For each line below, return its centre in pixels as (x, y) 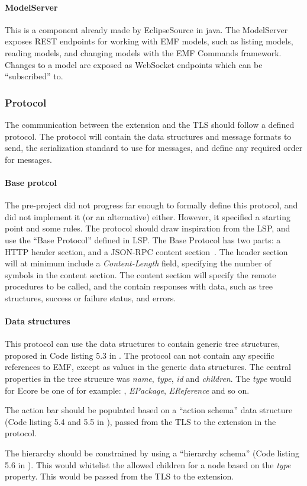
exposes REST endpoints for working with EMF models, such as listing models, (149, 41)
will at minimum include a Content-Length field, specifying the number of (138, 263)
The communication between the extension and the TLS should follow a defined (150, 124)
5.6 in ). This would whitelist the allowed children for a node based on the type (148, 464)
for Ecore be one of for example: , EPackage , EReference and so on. (127, 390)
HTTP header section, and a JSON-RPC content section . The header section (146, 251)
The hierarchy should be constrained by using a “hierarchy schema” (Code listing (152, 453)
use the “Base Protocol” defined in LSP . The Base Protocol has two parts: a (143, 239)
